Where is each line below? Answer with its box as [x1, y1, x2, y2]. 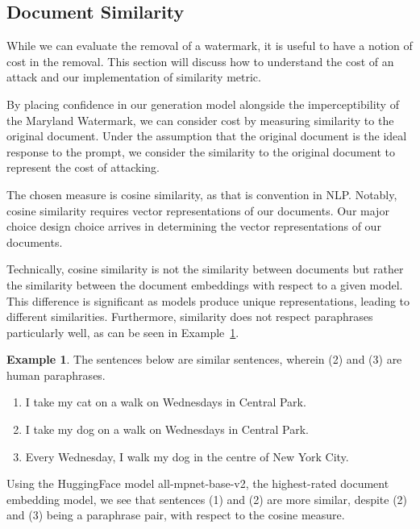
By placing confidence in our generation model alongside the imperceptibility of [6, 95, 399, 112]
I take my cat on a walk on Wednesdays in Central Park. [25, 394, 306, 410]
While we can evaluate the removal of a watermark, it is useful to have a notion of [6, 37, 413, 54]
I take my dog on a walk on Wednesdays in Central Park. [25, 421, 309, 438]
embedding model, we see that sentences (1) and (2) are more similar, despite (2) [6, 490, 408, 507]
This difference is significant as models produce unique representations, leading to [6, 292, 410, 309]
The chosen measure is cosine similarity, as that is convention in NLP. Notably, [6, 185, 397, 202]
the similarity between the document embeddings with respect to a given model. [6, 276, 403, 293]
